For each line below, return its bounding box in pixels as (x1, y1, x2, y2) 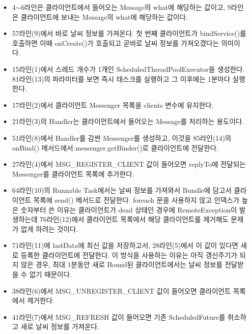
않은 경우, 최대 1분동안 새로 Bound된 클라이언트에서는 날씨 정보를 (21, 259, 223, 270)
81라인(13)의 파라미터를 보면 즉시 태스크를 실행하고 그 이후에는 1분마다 (12, 73, 230, 84)
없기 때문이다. (29, 269, 72, 279)
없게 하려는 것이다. (21, 223, 78, 234)
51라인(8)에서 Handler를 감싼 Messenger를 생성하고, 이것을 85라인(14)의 (12, 132, 231, 143)
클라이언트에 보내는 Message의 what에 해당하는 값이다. (21, 11, 188, 22)
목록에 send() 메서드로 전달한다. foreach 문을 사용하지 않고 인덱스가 (33, 194, 240, 205)
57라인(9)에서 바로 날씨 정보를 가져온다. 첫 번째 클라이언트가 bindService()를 (12, 28, 247, 38)
